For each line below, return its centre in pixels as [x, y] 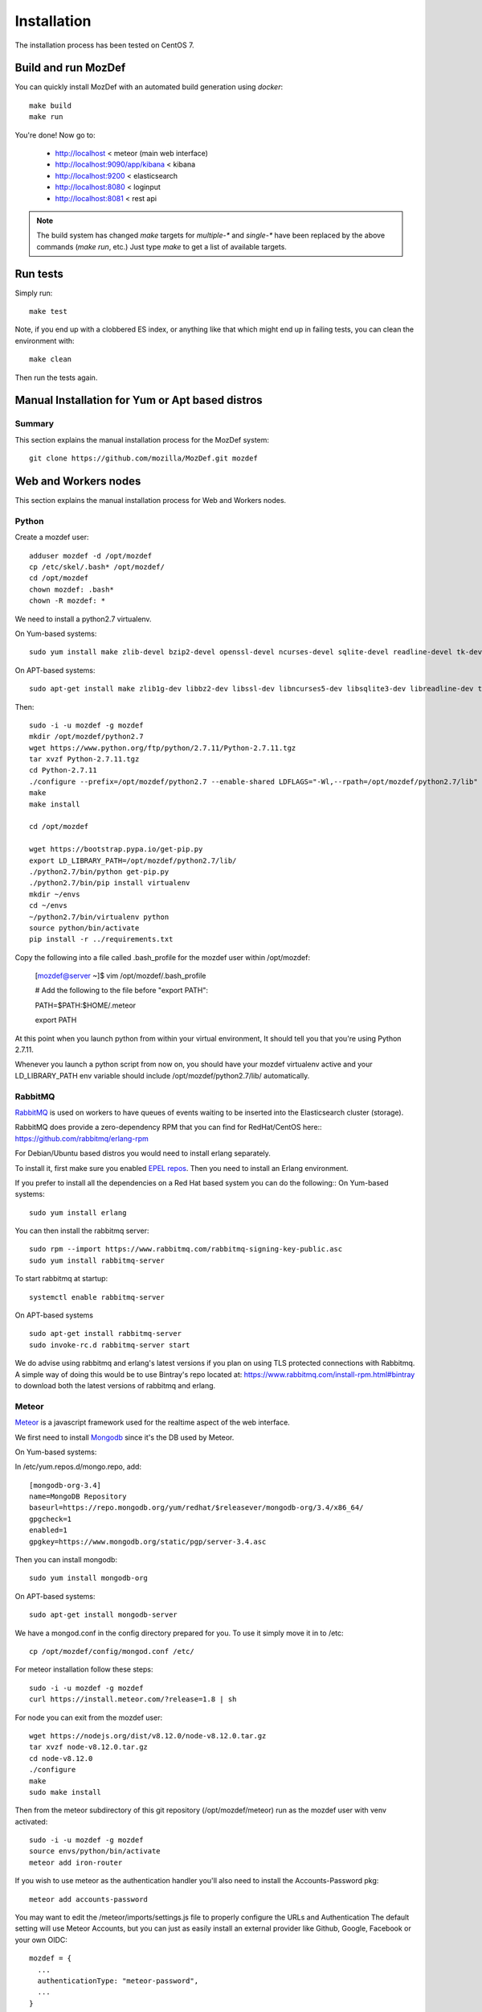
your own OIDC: [41, 1940]
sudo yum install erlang [78, 1212]
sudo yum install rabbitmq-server [97, 1260]
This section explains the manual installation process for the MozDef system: [142, 439]
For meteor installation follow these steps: [84, 1669]
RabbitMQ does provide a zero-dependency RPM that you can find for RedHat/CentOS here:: [168, 1128]
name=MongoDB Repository [78, 1497]
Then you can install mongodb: [66, 1560]
